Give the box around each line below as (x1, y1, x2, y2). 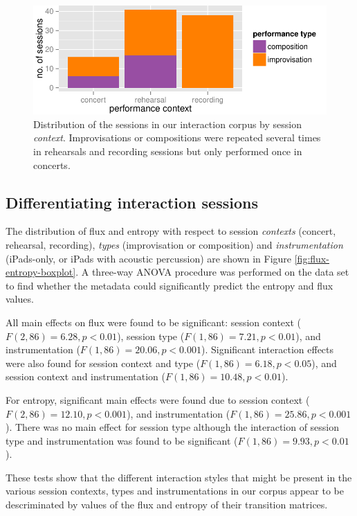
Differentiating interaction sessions (6, 191, 258, 213)
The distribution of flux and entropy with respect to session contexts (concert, (6, 224, 336, 238)
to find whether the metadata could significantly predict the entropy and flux (6, 278, 333, 292)
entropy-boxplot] (6, 265, 76, 279)
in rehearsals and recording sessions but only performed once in (33, 144, 302, 158)
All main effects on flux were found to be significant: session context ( (6, 314, 301, 329)
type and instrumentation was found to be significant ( (6, 433, 238, 447)
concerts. (33, 157, 71, 172)
